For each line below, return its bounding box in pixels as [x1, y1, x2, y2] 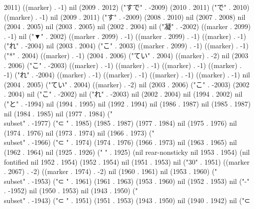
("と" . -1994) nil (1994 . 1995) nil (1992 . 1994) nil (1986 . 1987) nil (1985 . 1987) [4, 98, 251, 108]
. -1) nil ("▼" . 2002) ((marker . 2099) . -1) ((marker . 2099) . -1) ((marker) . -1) [4, 31, 246, 41]
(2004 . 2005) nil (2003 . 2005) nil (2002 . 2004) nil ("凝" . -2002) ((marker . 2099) [4, 21, 251, 32]
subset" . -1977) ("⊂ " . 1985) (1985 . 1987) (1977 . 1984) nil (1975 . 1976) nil [4, 118, 237, 128]
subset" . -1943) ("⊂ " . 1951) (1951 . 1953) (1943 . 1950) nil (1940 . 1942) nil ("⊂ [4, 195, 251, 205]
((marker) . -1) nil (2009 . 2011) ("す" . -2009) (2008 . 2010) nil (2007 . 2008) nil [4, 11, 246, 22]
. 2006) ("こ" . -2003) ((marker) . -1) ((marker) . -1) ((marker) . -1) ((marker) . [4, 60, 242, 70]
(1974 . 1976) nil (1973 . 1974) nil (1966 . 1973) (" [4, 127, 155, 138]
